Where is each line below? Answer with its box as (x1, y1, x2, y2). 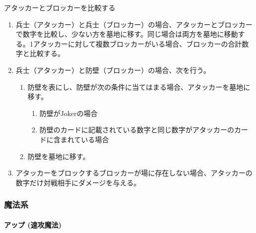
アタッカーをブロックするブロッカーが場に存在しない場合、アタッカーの (15, 168, 253, 178)
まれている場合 (60, 134, 109, 144)
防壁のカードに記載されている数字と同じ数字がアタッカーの (39, 124, 234, 135)
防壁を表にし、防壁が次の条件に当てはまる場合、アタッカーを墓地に (27, 81, 251, 92)
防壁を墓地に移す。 (27, 151, 90, 161)
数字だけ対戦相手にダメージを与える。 (15, 177, 141, 187)
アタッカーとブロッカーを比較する (4, 2, 115, 12)
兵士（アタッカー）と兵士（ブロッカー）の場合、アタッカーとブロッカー (15, 19, 253, 29)
